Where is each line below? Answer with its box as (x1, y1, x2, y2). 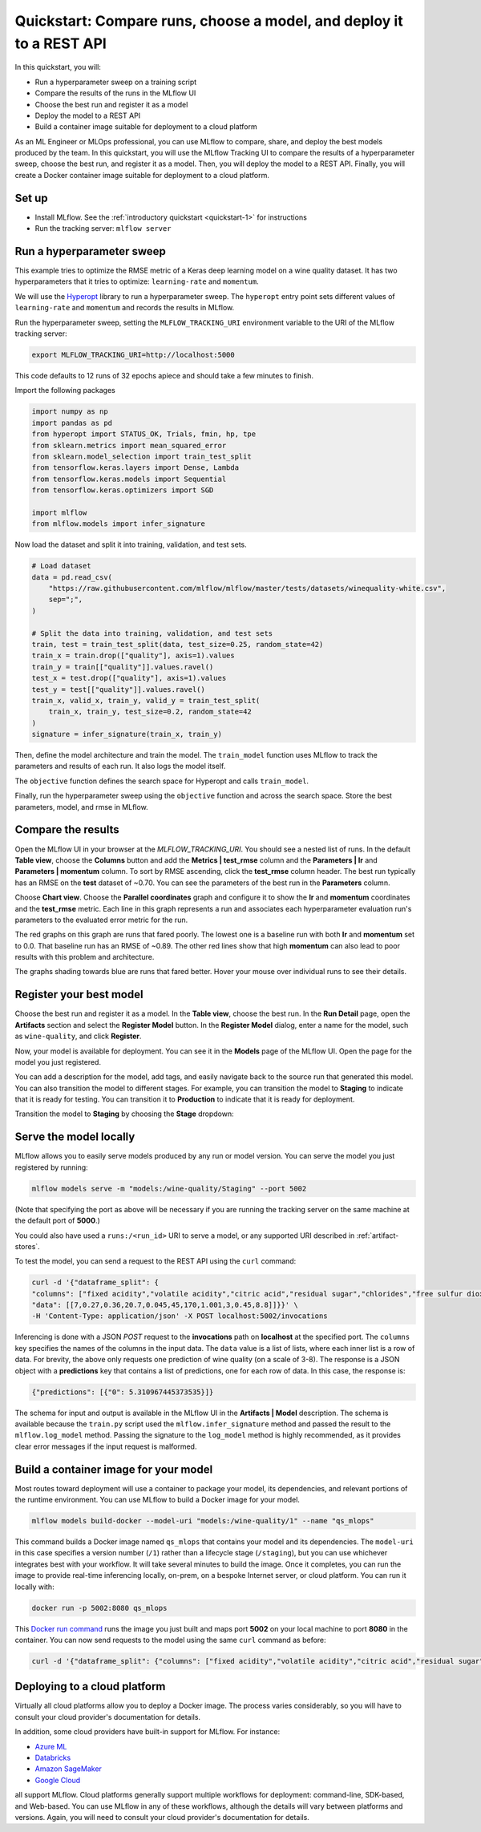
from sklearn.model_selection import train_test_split (31, 451, 252, 461)
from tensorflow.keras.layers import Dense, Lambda (31, 463, 240, 472)
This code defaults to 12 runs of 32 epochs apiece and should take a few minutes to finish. (14, 370, 314, 380)
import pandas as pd (31, 418, 112, 427)
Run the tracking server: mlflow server (34, 224, 172, 233)
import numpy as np (31, 407, 108, 416)
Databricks (34, 1753, 71, 1762)
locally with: (14, 1582, 55, 1591)
